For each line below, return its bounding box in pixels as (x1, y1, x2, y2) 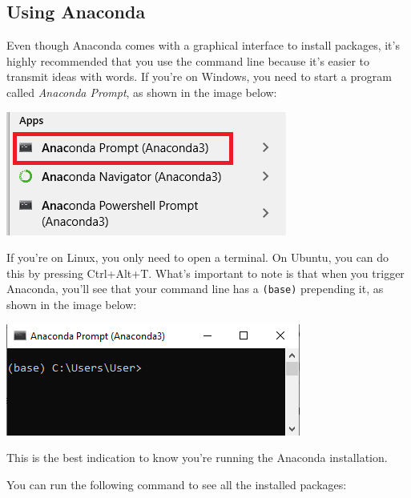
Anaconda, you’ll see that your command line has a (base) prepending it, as (6, 280, 384, 297)
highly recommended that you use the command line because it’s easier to (6, 52, 370, 69)
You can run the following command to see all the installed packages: (6, 476, 347, 492)
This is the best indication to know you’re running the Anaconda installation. (6, 449, 388, 466)
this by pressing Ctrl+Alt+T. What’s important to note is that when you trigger (6, 264, 405, 281)
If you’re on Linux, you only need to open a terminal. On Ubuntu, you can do (6, 249, 389, 266)
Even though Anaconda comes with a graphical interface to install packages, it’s (6, 37, 400, 54)
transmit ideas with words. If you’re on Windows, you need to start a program (6, 68, 392, 85)
